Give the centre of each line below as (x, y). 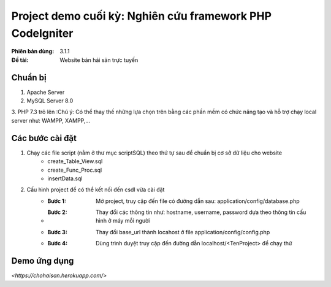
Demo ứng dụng (43, 261)
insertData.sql (65, 178)
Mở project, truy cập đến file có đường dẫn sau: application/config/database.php (198, 201)
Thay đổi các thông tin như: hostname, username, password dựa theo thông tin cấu (201, 212)
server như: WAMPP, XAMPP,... (51, 120)
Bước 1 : (57, 201)
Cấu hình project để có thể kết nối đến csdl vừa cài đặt (96, 189)
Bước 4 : (57, 243)
